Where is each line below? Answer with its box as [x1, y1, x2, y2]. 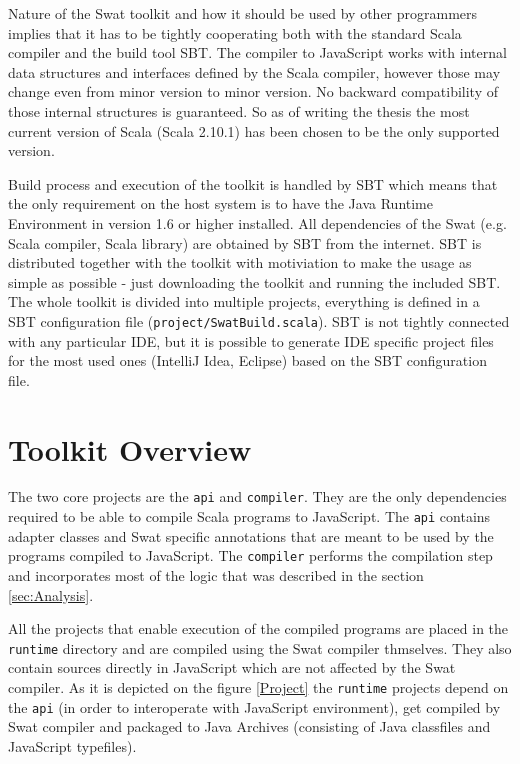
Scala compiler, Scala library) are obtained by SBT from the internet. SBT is [8, 232, 482, 253]
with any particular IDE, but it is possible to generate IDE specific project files [8, 330, 494, 351]
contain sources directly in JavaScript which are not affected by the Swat [8, 657, 456, 678]
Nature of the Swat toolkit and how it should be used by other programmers [8, 3, 478, 23]
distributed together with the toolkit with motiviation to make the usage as [8, 252, 472, 273]
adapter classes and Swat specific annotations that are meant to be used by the [8, 525, 494, 546]
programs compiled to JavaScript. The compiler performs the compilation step [8, 545, 493, 566]
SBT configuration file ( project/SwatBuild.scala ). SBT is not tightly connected [8, 310, 510, 331]
